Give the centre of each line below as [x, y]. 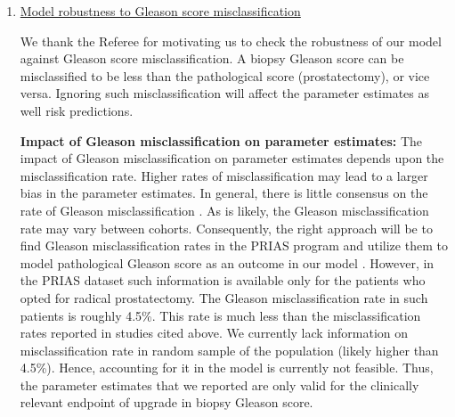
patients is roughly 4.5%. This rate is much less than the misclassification [220, 315]
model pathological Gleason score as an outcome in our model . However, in [227, 262]
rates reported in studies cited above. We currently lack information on [214, 333]
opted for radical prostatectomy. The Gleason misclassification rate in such [224, 297]
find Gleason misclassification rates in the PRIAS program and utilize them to [234, 245]
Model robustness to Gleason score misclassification [160, 11]
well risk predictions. [77, 110]
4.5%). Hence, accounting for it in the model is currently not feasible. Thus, [227, 368]
